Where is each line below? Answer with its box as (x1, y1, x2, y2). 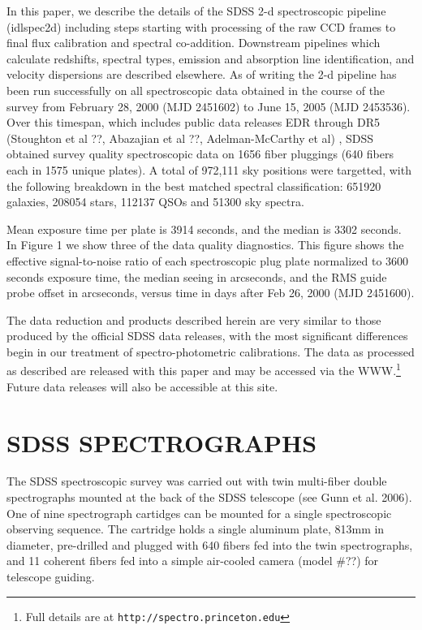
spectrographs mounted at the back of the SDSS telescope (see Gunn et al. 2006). (6, 489, 412, 506)
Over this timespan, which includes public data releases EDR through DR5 (6, 114, 380, 131)
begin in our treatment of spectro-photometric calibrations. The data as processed (6, 343, 415, 360)
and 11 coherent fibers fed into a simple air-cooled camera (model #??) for (6, 552, 379, 569)
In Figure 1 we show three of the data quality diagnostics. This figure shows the (6, 236, 404, 253)
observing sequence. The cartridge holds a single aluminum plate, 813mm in (6, 520, 385, 537)
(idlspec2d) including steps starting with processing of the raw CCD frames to (6, 18, 396, 35)
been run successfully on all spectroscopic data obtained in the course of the (6, 81, 385, 98)
